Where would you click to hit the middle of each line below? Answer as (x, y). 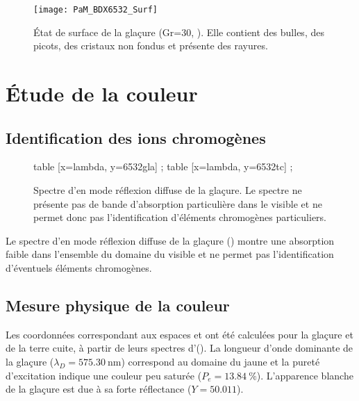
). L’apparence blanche (305, 375)
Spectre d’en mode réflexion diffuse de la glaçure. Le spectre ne (168, 190)
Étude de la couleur (102, 93)
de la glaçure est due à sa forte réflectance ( (99, 389)
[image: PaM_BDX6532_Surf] (95, 10)
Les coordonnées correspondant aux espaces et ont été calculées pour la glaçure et (179, 334)
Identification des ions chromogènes (136, 137)
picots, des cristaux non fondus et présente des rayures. (151, 46)
